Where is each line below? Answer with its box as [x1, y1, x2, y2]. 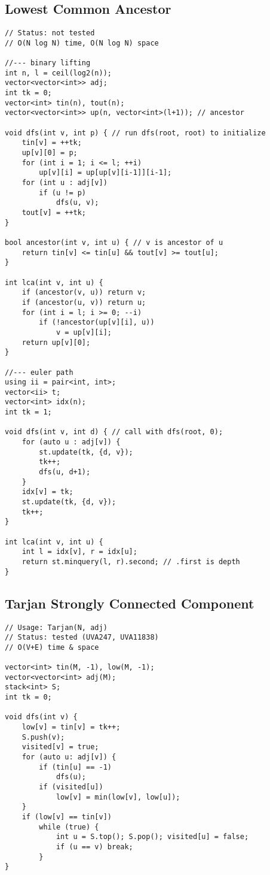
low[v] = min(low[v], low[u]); [56, 792, 180, 801]
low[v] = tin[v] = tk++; [22, 723, 121, 732]
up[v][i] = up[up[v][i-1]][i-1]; [39, 168, 172, 177]
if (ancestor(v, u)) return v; [22, 288, 146, 297]
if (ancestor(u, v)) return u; [22, 298, 146, 307]
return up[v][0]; [22, 338, 91, 347]
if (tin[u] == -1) [39, 762, 112, 771]
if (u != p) [39, 188, 87, 197]
